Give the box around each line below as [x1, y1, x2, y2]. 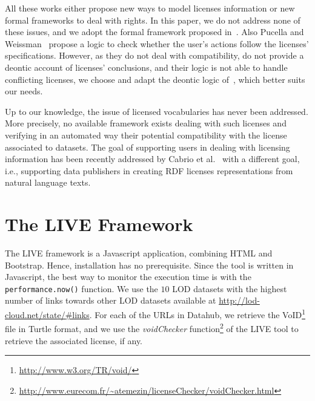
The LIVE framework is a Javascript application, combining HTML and [5, 247, 273, 259]
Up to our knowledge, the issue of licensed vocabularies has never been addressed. [5, 105, 308, 117]
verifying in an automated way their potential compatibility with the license [5, 128, 287, 141]
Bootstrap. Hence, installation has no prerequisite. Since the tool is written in [5, 258, 294, 271]
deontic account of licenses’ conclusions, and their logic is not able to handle [5, 60, 288, 73]
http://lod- [219, 294, 260, 307]
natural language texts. [5, 176, 91, 189]
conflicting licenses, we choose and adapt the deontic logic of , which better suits [5, 73, 305, 85]
